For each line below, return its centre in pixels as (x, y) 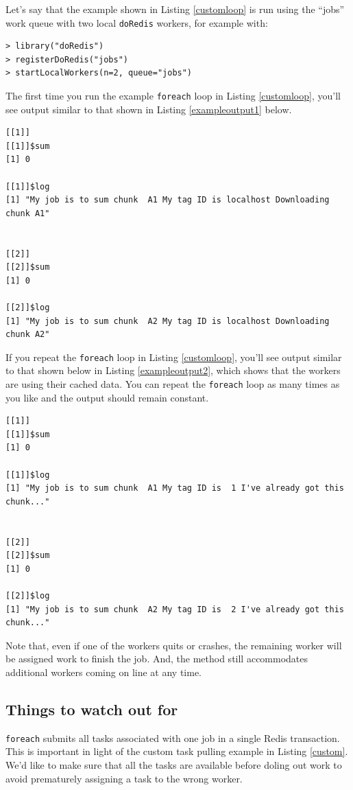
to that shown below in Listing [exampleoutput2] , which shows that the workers (173, 370)
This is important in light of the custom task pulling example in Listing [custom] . (177, 751)
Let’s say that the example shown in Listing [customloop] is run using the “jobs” (175, 9)
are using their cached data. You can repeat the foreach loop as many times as (173, 384)
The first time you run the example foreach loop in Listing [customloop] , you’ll (173, 96)
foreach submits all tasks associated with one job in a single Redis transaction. (173, 737)
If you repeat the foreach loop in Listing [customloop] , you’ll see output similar (174, 357)
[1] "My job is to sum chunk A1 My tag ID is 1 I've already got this (175, 488)
